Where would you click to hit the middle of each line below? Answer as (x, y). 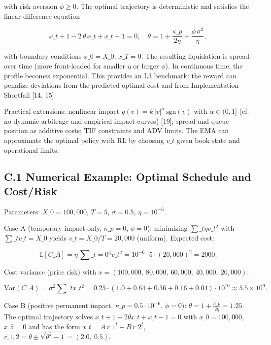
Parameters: (22, 211)
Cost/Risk (31, 191)
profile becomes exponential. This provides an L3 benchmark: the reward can (120, 75)
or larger (146, 65)
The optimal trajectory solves (49, 317)
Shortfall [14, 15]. (30, 94)
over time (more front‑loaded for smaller (65, 65)
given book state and (208, 140)
